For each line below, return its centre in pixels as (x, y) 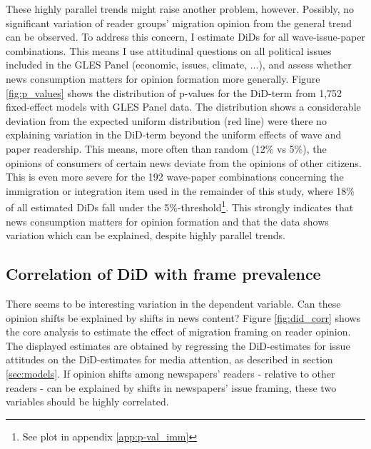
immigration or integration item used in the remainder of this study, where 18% (180, 190)
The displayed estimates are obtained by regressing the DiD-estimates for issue (178, 345)
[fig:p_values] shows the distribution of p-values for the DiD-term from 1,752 (174, 92)
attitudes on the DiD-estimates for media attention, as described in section (169, 359)
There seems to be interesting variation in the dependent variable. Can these (173, 303)
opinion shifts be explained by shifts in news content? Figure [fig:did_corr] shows (183, 317)
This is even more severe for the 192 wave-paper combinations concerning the (175, 177)
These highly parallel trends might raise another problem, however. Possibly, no (180, 9)
